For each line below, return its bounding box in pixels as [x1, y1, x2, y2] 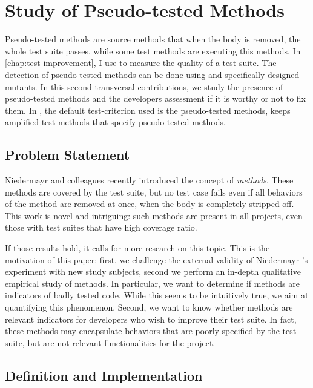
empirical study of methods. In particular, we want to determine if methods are [5, 277, 300, 289]
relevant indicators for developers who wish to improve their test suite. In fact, [5, 312, 297, 325]
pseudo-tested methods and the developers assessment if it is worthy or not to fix [5, 92, 306, 105]
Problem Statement [5, 145, 130, 164]
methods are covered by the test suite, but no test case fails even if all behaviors [5, 185, 303, 198]
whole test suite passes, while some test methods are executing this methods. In [5, 44, 301, 57]
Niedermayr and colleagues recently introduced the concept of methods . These [5, 174, 294, 186]
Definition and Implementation [5, 366, 203, 384]
